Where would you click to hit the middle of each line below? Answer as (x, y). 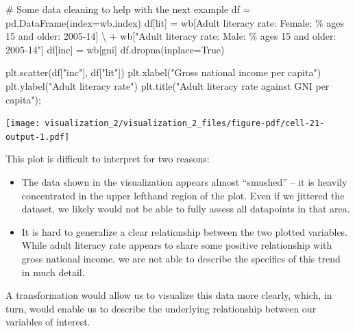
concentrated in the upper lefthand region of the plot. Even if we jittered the (183, 195)
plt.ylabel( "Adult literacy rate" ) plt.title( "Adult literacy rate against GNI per (168, 85)
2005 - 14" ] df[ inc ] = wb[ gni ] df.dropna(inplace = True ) (115, 49)
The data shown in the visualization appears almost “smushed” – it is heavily (184, 182)
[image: (23, 124)
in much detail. (53, 272)
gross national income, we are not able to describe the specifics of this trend (181, 259)
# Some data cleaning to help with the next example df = (128, 9)
